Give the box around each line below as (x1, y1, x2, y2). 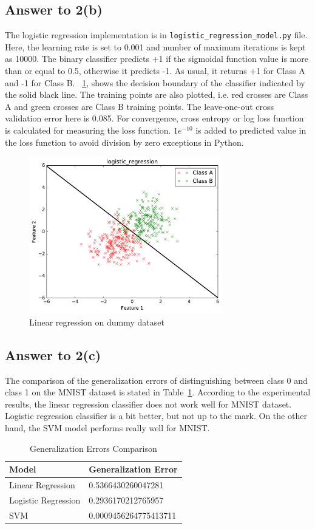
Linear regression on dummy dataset (29, 315, 164, 328)
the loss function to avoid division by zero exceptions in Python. (5, 135, 244, 148)
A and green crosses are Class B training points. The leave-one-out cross (5, 100, 274, 112)
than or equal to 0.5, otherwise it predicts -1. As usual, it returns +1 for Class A (5, 64, 305, 77)
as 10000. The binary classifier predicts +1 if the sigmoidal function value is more (5, 52, 308, 65)
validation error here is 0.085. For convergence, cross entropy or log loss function (5, 112, 304, 125)
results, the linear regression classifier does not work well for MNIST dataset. (5, 397, 292, 410)
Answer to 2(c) (5, 345, 101, 364)
